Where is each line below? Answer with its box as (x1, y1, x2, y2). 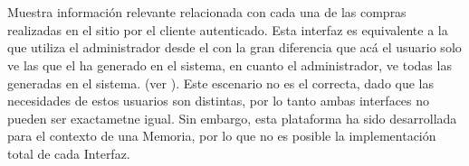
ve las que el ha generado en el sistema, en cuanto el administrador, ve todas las (7, 55, 452, 74)
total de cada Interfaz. (7, 143, 130, 162)
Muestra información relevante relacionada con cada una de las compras (7, 3, 407, 22)
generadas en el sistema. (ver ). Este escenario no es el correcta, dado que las (7, 73, 435, 92)
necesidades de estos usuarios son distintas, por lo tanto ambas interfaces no (7, 91, 430, 110)
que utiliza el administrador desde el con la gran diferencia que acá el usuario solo (7, 38, 462, 57)
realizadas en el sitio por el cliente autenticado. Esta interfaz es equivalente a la (7, 20, 448, 39)
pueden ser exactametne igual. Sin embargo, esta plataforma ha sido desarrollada (7, 108, 457, 127)
